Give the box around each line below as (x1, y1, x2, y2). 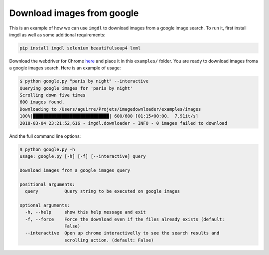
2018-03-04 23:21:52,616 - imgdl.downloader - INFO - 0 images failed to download (19, 120, 228, 126)
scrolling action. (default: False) (64, 237, 154, 243)
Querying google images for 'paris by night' (19, 85, 133, 91)
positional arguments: (19, 181, 75, 187)
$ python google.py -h (19, 146, 75, 152)
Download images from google (9, 7, 139, 18)
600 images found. (19, 99, 65, 105)
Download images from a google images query (19, 167, 131, 173)
